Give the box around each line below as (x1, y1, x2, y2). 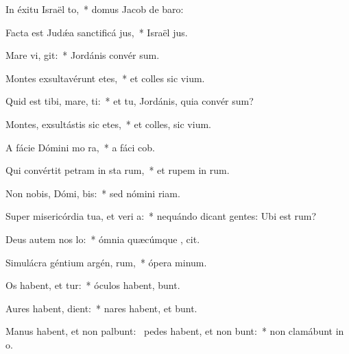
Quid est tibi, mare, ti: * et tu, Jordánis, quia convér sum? (5, 94, 254, 108)
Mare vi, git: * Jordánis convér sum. (5, 48, 160, 62)
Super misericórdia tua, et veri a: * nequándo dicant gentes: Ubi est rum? (5, 209, 317, 223)
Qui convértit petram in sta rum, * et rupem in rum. (5, 163, 230, 177)
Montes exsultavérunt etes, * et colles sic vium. (5, 71, 205, 85)
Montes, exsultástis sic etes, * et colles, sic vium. (5, 116, 211, 131)
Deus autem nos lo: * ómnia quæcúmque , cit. (5, 231, 200, 246)
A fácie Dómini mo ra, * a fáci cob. (5, 140, 155, 154)
